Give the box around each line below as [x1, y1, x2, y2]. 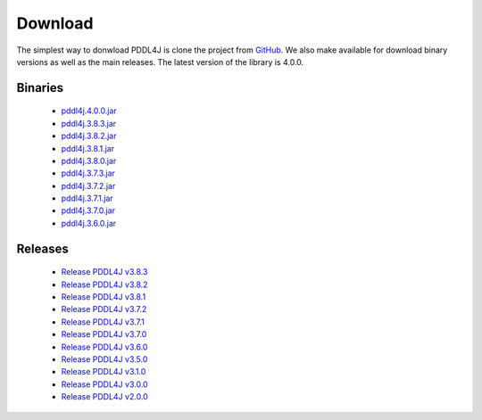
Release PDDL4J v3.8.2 [61, 279, 148, 290]
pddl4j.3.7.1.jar [61, 193, 113, 204]
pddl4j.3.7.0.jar [61, 205, 116, 216]
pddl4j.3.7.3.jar [61, 168, 116, 178]
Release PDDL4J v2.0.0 [61, 391, 149, 402]
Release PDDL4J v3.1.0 [61, 366, 146, 377]
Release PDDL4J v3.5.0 [61, 354, 148, 365]
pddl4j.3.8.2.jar [61, 130, 117, 142]
